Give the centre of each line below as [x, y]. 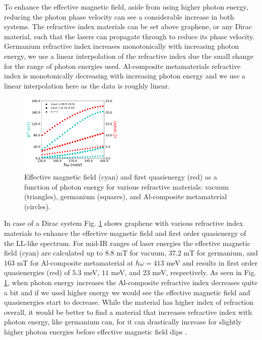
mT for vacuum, [142, 253]
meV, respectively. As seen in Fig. [204, 272]
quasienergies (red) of [37, 272]
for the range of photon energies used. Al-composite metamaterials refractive [122, 66]
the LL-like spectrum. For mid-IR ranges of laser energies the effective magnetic [127, 243]
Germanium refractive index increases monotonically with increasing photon [122, 46]
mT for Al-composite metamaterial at [75, 262]
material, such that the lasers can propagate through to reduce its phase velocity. [129, 36]
